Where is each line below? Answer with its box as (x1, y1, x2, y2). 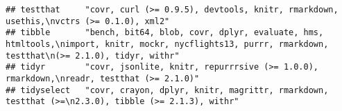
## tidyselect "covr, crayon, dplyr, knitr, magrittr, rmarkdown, (6, 85, 329, 95)
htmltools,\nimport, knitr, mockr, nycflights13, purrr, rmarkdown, (6, 39, 329, 49)
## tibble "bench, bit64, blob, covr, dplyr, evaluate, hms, (6, 28, 324, 38)
